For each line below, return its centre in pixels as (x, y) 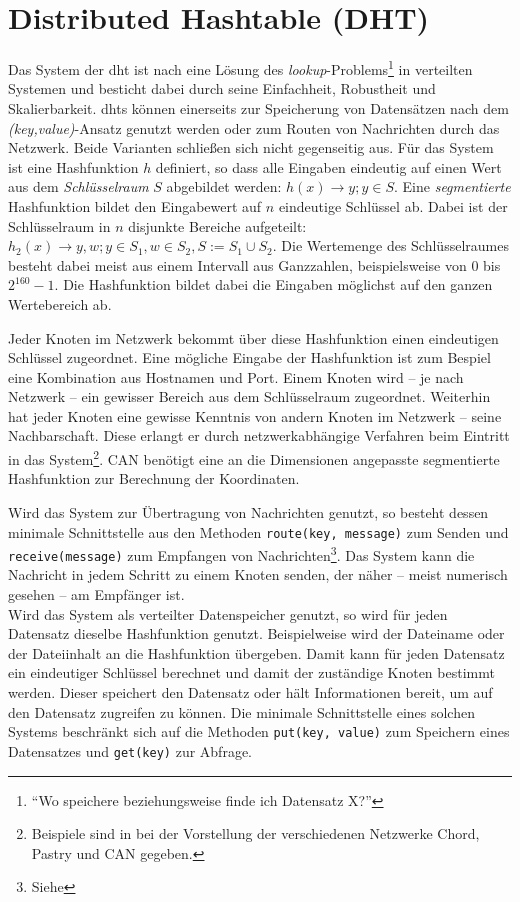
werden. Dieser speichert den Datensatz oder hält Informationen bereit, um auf (250, 692)
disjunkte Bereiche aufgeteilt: (217, 225)
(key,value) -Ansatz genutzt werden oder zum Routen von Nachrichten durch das (254, 127)
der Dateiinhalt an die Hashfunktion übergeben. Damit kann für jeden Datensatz (256, 652)
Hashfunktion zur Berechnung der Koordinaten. (154, 478)
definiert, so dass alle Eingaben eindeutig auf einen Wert (328, 166)
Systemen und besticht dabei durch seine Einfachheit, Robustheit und (222, 88)
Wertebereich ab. (60, 303)
